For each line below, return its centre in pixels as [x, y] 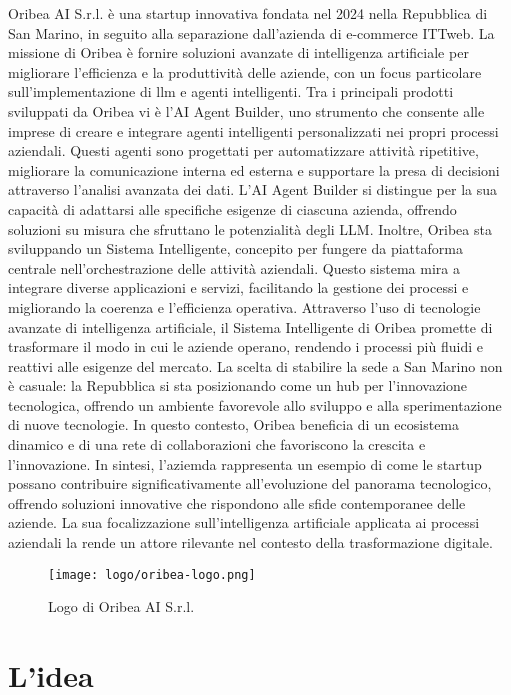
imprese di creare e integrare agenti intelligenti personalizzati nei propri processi [253, 130]
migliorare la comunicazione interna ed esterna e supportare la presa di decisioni [254, 169]
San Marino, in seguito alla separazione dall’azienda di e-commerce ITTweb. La [251, 32]
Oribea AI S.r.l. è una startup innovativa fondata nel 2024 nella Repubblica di [248, 13]
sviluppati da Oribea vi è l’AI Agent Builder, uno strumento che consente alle [246, 110]
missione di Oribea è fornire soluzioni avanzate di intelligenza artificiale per [238, 52]
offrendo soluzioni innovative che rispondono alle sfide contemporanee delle [237, 502]
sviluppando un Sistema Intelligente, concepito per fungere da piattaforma [235, 248]
